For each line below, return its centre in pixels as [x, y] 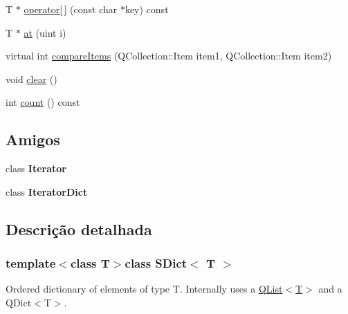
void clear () [31, 78]
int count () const [43, 102]
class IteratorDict [47, 191]
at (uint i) [45, 32]
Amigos [33, 139]
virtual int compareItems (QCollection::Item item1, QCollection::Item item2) [169, 56]
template [31, 263]
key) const [147, 9]
